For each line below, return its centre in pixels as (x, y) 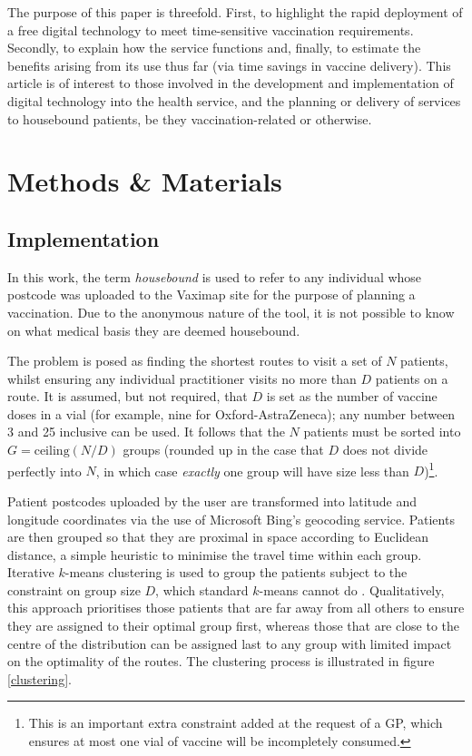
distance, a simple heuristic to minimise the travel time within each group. (215, 554)
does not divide (385, 450)
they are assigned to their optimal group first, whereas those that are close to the (234, 626)
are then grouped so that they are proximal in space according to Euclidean (218, 537)
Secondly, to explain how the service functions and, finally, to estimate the (214, 48)
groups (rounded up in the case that (223, 450)
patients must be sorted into (382, 432)
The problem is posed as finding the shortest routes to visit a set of (195, 361)
